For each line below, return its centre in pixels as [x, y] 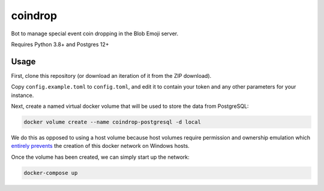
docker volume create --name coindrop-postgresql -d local [112, 122]
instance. [22, 95]
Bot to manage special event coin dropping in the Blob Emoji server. [95, 34]
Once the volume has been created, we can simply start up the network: [100, 157]
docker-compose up [51, 173]
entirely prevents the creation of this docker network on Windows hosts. [100, 146]
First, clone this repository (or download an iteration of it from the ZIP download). [111, 75]
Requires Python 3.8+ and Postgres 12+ [60, 44]
